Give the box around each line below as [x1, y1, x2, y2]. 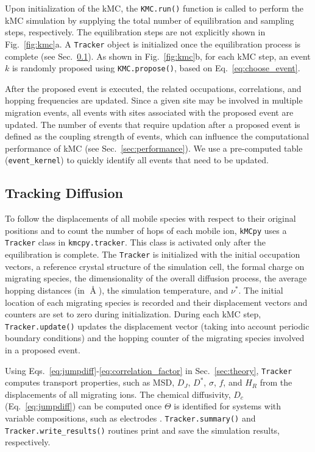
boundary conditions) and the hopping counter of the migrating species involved [5, 331, 305, 344]
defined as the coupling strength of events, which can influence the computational [5, 130, 310, 143]
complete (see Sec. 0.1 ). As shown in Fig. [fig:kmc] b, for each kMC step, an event [5, 49, 311, 62]
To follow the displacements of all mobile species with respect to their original [5, 212, 296, 225]
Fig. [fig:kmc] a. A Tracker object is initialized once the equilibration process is [5, 37, 301, 50]
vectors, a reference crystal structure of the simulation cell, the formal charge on [5, 260, 305, 272]
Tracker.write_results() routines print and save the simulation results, [5, 423, 280, 436]
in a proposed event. [5, 343, 80, 356]
